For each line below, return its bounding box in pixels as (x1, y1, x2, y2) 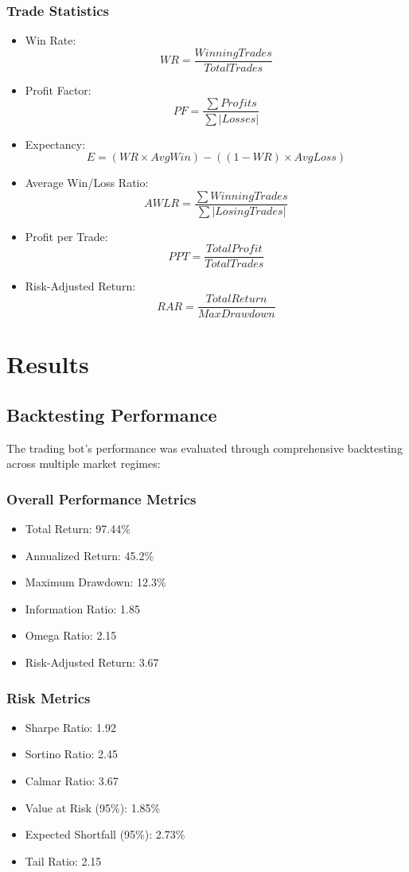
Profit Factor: (25, 81, 92, 98)
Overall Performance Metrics (6, 489, 197, 508)
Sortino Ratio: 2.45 (25, 745, 118, 762)
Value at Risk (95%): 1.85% (25, 799, 161, 816)
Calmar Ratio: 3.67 (25, 773, 119, 789)
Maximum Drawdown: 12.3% (25, 574, 166, 590)
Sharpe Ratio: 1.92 (25, 718, 116, 735)
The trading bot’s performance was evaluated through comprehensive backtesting (6, 439, 403, 456)
